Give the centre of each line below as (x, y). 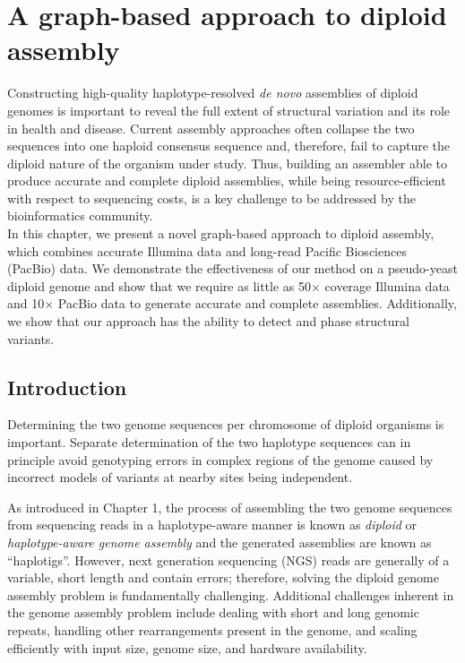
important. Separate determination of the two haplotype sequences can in (209, 442)
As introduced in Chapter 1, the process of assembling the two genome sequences (230, 507)
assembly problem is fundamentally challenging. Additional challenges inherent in (231, 594)
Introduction (67, 387)
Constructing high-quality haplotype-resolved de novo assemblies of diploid (213, 93)
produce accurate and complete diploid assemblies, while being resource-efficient (227, 181)
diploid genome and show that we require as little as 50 (159, 285)
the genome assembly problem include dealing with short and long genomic (213, 612)
